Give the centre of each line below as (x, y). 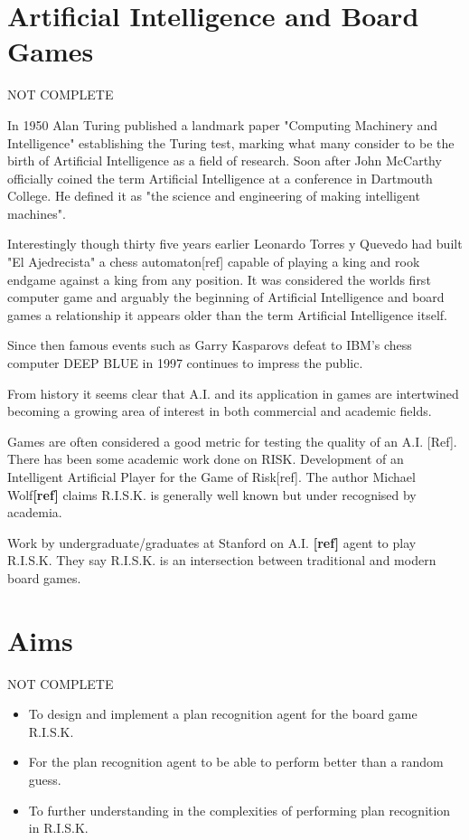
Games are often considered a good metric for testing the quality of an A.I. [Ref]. (232, 441)
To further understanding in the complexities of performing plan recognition (239, 810)
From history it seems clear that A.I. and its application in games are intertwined (233, 393)
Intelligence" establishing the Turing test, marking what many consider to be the (231, 142)
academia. (35, 512)
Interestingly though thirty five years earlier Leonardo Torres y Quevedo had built (235, 244)
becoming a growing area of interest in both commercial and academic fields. (220, 411)
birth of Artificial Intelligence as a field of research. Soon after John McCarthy (225, 160)
